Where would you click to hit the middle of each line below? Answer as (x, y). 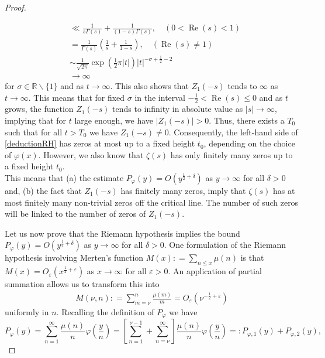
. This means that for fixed (77, 97)
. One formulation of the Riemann (225, 245)
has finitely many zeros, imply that (183, 190)
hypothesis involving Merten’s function (74, 258)
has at (284, 190)
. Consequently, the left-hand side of (233, 132)
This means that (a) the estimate (64, 177)
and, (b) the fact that (43, 190)
